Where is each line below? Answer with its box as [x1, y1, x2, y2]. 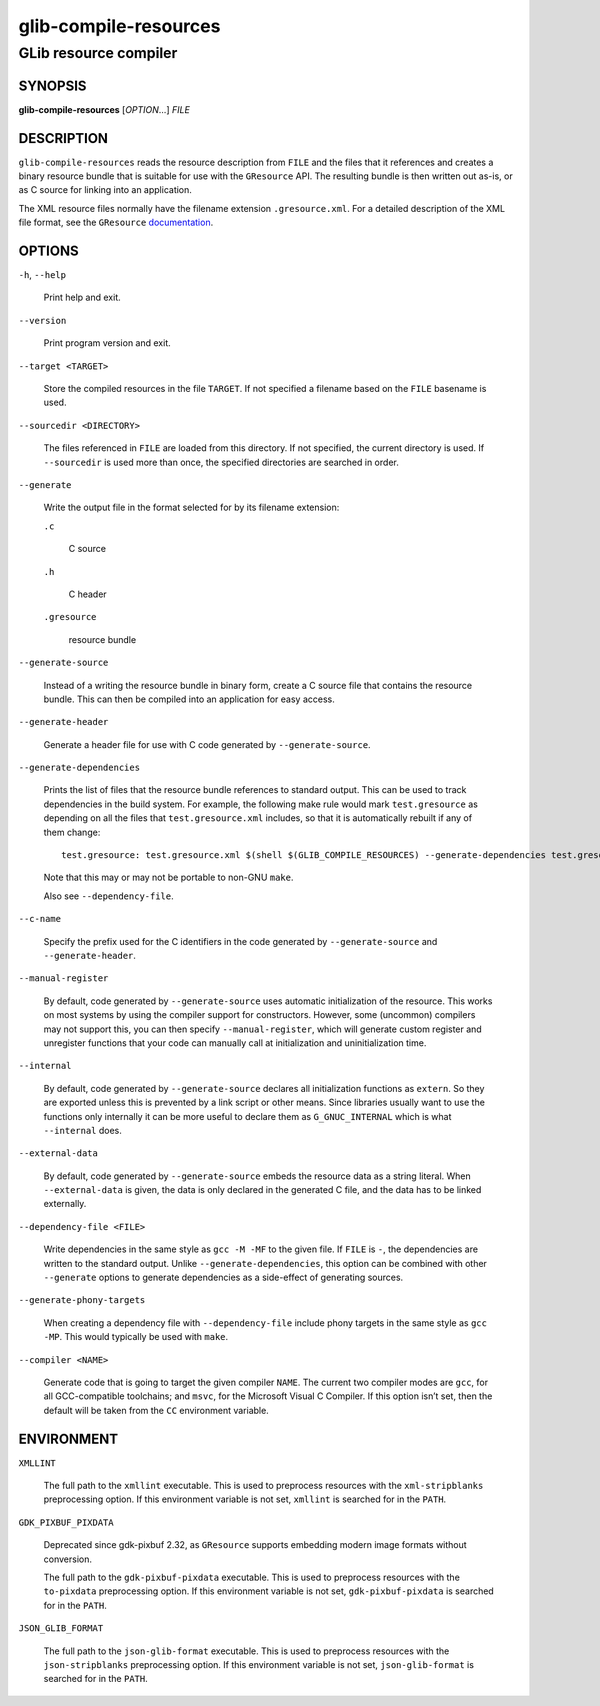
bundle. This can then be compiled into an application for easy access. [43, 693, 335, 705]
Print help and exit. [43, 291, 122, 304]
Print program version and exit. [43, 337, 171, 349]
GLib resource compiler [18, 44, 178, 62]
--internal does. [43, 1124, 122, 1136]
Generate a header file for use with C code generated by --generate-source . [43, 738, 371, 750]
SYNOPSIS [18, 77, 87, 94]
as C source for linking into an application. [18, 184, 192, 196]
